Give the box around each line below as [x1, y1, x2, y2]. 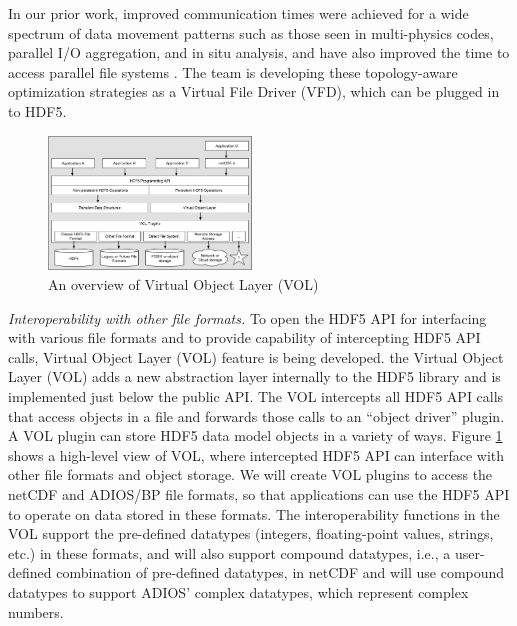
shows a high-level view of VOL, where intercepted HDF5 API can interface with [8, 444, 505, 465]
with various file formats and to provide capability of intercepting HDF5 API [8, 327, 481, 348]
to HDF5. [8, 100, 67, 121]
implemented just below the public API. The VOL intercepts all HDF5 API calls [8, 386, 504, 406]
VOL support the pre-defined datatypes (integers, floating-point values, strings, [8, 523, 494, 544]
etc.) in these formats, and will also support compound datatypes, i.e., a [8, 542, 451, 563]
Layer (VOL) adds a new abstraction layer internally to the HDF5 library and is [8, 366, 501, 387]
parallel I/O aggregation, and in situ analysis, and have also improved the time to [8, 42, 510, 63]
